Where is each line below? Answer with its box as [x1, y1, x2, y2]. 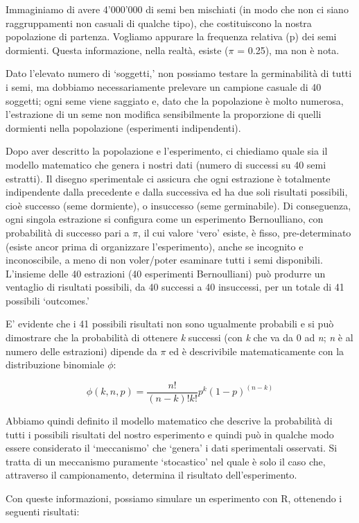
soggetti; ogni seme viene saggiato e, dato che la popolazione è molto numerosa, [6, 93, 344, 108]
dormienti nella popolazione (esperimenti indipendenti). [6, 120, 241, 135]
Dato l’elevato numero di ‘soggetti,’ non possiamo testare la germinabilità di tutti [6, 66, 352, 80]
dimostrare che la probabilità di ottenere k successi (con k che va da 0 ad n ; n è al [6, 330, 353, 345]
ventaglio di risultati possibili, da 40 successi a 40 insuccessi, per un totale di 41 [6, 280, 344, 294]
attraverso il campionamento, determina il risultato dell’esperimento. [6, 468, 297, 482]
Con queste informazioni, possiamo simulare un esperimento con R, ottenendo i [6, 490, 342, 505]
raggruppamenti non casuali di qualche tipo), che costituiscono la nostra [6, 15, 312, 30]
